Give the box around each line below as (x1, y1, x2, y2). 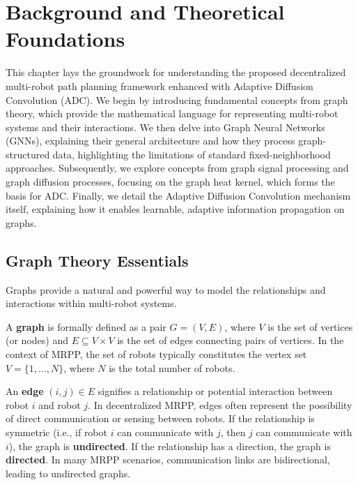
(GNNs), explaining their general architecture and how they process (6, 133, 295, 148)
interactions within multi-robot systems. (6, 296, 177, 311)
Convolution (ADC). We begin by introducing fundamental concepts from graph (6, 92, 348, 107)
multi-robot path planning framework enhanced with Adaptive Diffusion (6, 78, 313, 93)
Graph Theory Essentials (6, 249, 189, 271)
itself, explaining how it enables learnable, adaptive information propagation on (6, 202, 345, 216)
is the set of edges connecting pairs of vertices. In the (117, 333, 344, 348)
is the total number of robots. (109, 360, 235, 375)
